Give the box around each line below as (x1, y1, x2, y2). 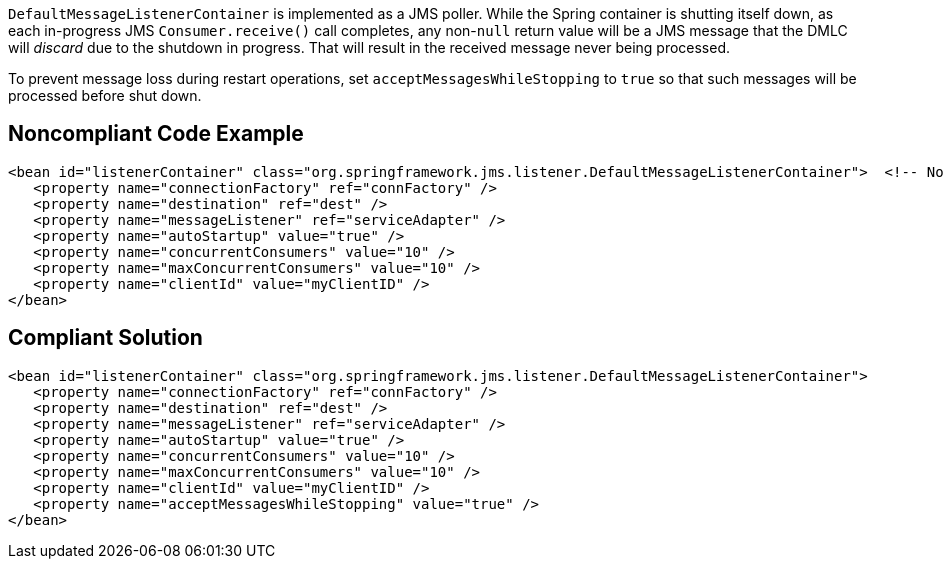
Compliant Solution (8, 325, 203, 351)
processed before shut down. (8, 87, 202, 104)
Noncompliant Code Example (8, 121, 304, 147)
